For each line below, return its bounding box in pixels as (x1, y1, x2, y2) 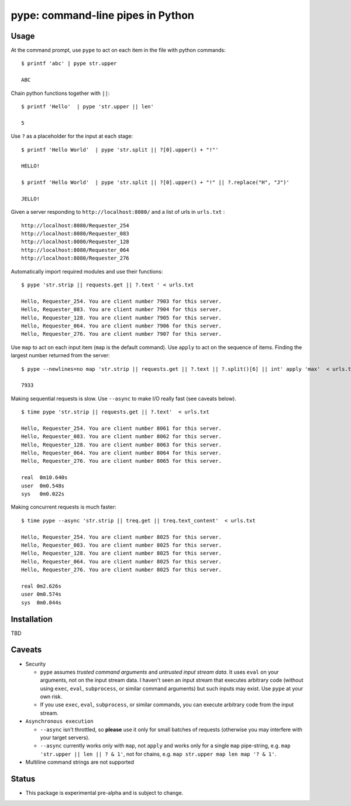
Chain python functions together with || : (11, 90, 110, 97)
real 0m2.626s (21, 583, 61, 589)
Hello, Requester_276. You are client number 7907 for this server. (21, 331, 222, 337)
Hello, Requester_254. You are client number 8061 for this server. (21, 425, 222, 432)
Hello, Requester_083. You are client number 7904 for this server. (21, 306, 222, 313)
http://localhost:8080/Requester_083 (21, 230, 130, 237)
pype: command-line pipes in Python (11, 9, 194, 22)
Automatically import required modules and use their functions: (11, 268, 163, 275)
